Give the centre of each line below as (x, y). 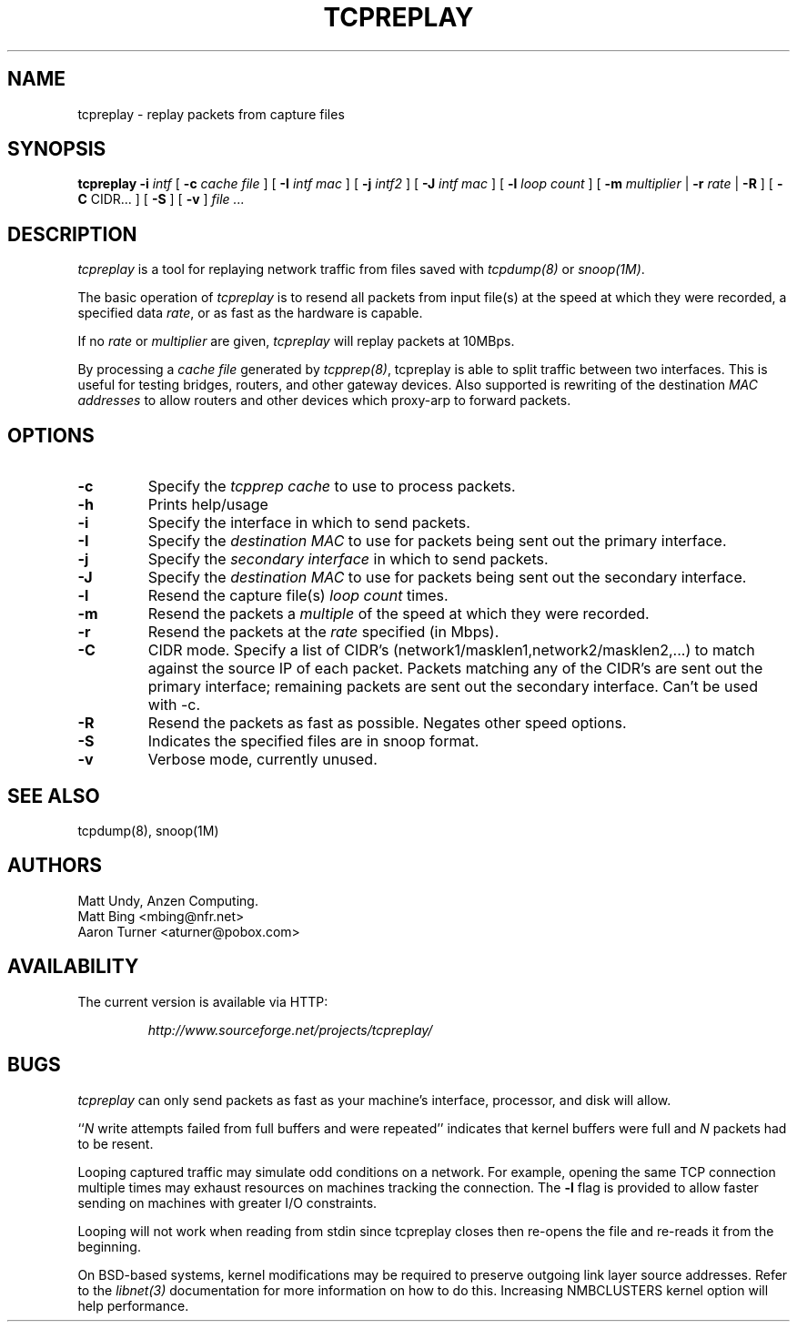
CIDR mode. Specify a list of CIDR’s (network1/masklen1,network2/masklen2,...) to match (451, 650)
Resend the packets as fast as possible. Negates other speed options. (387, 723)
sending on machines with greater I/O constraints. (227, 1202)
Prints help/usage (208, 505)
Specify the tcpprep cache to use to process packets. (332, 487)
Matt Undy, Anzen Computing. (168, 900)
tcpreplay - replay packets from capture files (211, 114)
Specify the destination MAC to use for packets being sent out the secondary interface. (447, 578)
